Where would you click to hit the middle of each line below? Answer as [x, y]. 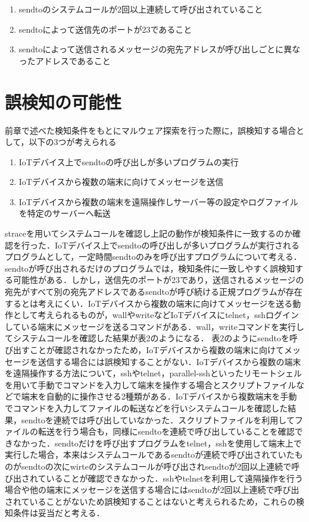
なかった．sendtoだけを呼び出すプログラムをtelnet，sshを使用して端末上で [157, 443]
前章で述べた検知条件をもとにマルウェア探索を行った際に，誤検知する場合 [151, 130]
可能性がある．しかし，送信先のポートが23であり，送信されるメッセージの [158, 280]
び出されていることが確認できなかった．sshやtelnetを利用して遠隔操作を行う [154, 478]
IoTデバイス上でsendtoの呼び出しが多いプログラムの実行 [129, 161]
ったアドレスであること [65, 60]
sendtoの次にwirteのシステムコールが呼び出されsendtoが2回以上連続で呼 [160, 466]
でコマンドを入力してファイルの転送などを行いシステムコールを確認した [146, 408]
